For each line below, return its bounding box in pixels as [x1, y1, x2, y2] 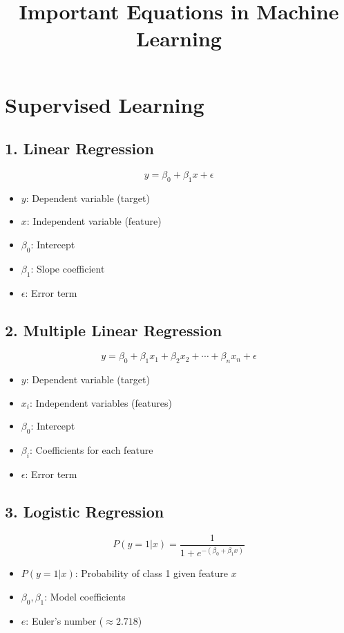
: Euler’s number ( [26, 613, 104, 627]
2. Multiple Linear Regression [5, 319, 222, 340]
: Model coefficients [44, 589, 126, 603]
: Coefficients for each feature [29, 443, 153, 457]
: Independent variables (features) [29, 395, 172, 410]
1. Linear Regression [5, 138, 154, 159]
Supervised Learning [5, 90, 204, 118]
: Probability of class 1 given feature [75, 566, 229, 580]
